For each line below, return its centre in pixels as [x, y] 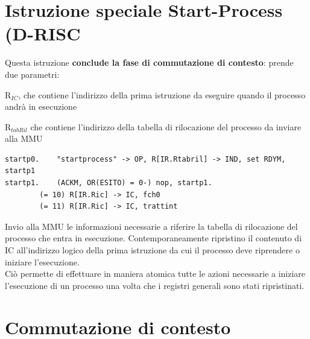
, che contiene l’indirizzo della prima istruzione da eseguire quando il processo [162, 94]
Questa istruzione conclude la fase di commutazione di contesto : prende [149, 62]
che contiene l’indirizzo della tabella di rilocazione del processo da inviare [166, 126]
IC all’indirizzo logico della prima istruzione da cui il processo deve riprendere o [152, 250]
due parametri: [32, 74]
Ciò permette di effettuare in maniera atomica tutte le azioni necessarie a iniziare [155, 274]
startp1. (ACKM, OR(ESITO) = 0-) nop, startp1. [109, 183]
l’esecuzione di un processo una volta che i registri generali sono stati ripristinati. [155, 285]
